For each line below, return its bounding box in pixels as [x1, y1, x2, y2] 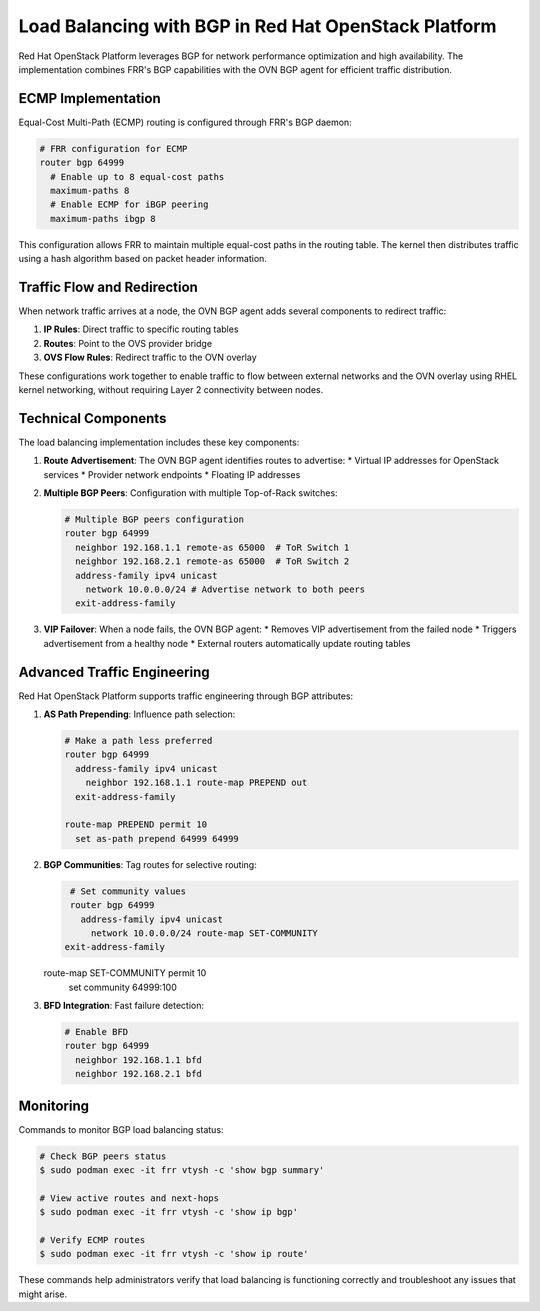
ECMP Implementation [18, 90, 162, 107]
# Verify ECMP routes [39, 1235, 146, 1246]
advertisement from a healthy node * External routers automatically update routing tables [43, 637, 411, 649]
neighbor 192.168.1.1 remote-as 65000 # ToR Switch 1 [75, 541, 350, 553]
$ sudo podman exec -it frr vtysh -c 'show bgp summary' [39, 1165, 325, 1176]
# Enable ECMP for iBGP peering [50, 199, 209, 210]
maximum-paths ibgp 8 [50, 213, 157, 224]
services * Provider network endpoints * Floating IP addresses [43, 468, 301, 480]
